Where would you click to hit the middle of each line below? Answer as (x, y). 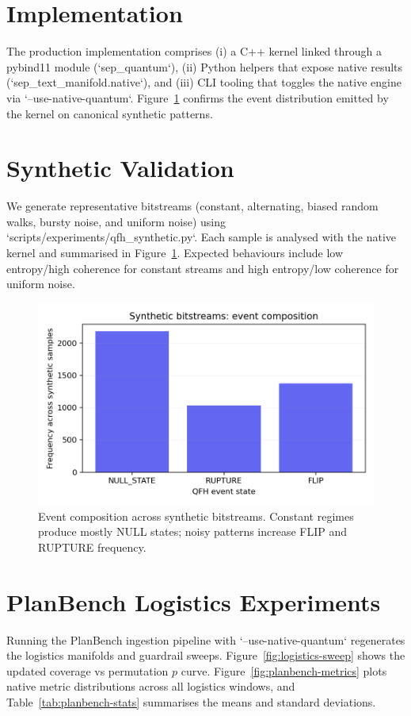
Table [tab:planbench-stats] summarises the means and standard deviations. (191, 702)
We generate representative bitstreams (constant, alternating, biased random (192, 206)
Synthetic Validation (120, 168)
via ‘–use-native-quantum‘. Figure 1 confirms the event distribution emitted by (198, 97)
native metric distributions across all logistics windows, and (151, 686)
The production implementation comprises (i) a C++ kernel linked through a (194, 51)
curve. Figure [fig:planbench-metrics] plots (284, 670)
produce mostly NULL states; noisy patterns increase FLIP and (193, 531)
